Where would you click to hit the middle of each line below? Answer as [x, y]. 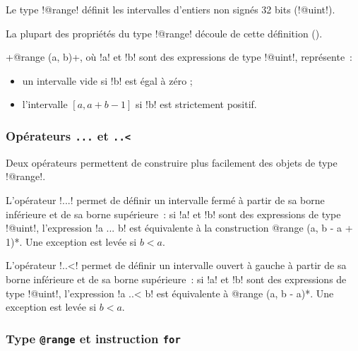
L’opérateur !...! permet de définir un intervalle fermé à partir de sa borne [165, 200]
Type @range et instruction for [93, 338]
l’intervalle [45, 104]
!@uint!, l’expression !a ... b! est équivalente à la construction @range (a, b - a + [179, 228]
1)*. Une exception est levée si [71, 241]
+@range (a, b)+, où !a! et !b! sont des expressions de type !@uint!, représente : [179, 57]
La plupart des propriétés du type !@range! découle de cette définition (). [164, 33]
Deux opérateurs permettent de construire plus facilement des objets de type [172, 162]
